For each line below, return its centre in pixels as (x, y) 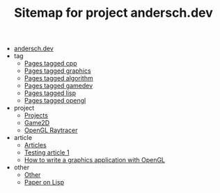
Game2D (37, 123)
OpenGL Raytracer (51, 130)
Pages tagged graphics (58, 71)
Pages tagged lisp (50, 93)
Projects (36, 115)
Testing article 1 (47, 152)
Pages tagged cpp (50, 64)
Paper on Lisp (44, 183)
